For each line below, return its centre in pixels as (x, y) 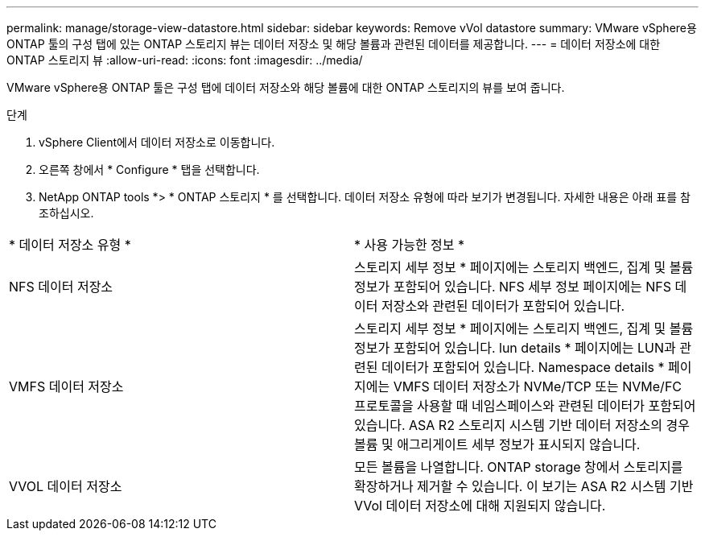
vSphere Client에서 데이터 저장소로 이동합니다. (157, 142)
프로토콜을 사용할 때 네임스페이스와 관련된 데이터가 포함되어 (525, 406)
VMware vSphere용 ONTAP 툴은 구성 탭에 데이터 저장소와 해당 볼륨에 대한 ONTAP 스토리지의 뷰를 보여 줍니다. (286, 87)
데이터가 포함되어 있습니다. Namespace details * (523, 367)
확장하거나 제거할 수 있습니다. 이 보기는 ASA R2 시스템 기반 (524, 486)
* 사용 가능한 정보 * (410, 245)
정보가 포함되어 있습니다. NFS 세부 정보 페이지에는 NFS (513, 287)
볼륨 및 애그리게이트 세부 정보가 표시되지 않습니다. (497, 444)
